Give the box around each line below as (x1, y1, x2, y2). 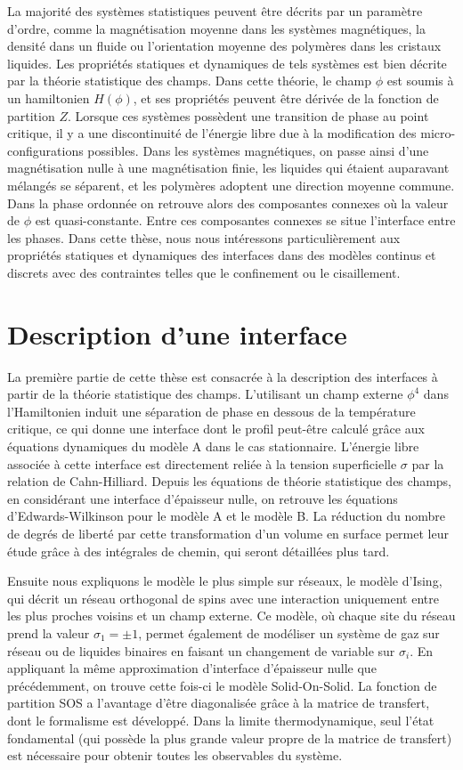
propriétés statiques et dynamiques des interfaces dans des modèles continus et (7, 246, 436, 264)
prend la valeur (7, 623, 90, 642)
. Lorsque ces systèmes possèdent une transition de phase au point (67, 106, 429, 125)
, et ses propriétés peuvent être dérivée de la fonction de (133, 88, 439, 107)
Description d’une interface (7, 315, 347, 352)
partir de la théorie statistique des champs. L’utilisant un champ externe (7, 385, 403, 403)
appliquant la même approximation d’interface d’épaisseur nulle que (7, 659, 377, 677)
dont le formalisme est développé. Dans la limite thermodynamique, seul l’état (7, 710, 435, 729)
